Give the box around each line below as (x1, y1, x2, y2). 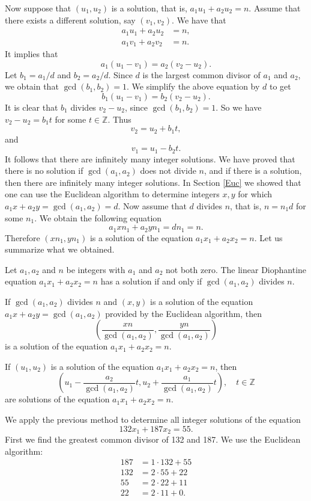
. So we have (216, 100, 262, 113)
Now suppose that (5, 2, 71, 14)
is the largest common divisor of (142, 68, 261, 81)
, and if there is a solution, (204, 164, 302, 177)
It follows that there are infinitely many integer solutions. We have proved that (5, 152, 295, 165)
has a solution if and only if (100, 275, 202, 287)
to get (269, 80, 291, 93)
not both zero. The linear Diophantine (166, 263, 307, 275)
